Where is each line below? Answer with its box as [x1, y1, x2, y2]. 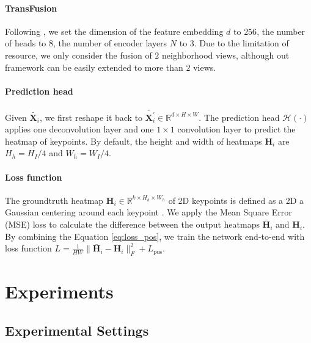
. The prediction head [199, 110, 280, 123]
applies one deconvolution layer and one [5, 123, 154, 135]
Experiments [5, 279, 114, 304]
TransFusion [5, 1, 57, 14]
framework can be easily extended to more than [5, 60, 183, 73]
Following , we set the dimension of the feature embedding [5, 24, 224, 37]
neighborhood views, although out [162, 48, 290, 61]
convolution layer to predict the [177, 123, 296, 135]
